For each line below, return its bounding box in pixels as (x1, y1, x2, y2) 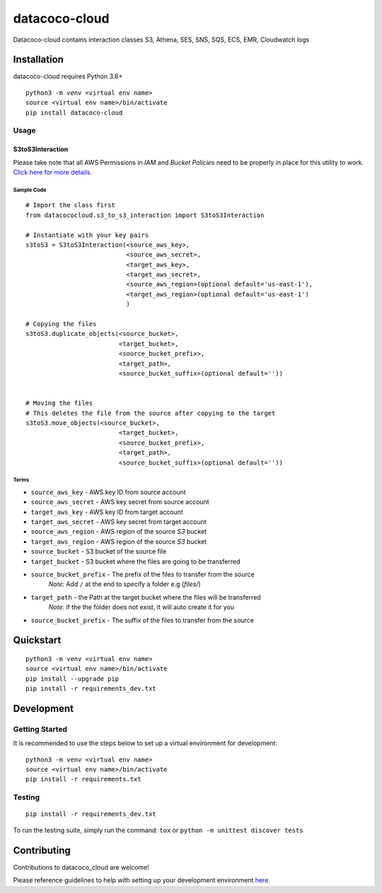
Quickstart (13, 634, 62, 646)
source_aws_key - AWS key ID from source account (30, 488, 187, 496)
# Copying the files (25, 320, 97, 328)
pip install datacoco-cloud (25, 108, 123, 117)
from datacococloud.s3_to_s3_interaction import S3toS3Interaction (25, 211, 265, 219)
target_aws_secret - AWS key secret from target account (30, 518, 207, 526)
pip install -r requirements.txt (25, 775, 141, 783)
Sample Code (13, 186, 47, 194)
